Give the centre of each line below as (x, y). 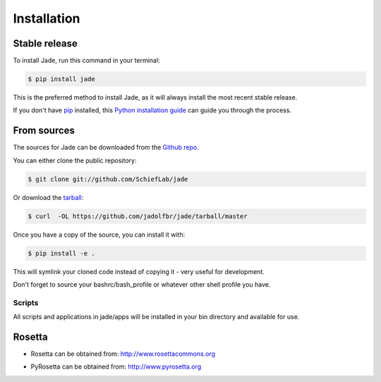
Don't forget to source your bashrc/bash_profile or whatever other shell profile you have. (142, 285)
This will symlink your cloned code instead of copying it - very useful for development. (139, 271)
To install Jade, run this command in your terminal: (86, 61)
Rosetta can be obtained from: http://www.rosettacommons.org (123, 354)
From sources (44, 131)
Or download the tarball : (48, 197)
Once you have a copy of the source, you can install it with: (99, 234)
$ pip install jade (61, 79)
